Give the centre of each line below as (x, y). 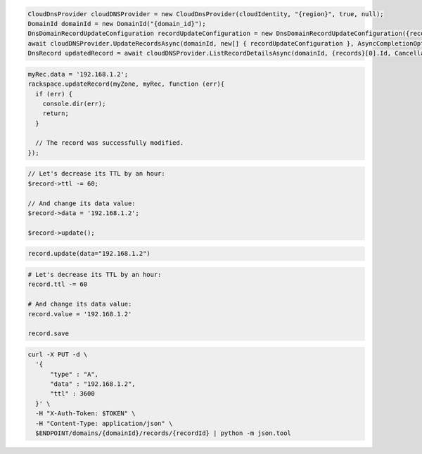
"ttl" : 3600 (72, 394)
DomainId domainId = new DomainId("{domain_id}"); (117, 24)
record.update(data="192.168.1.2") (89, 254)
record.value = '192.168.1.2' (80, 314)
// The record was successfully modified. (110, 143)
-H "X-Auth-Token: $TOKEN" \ (86, 414)
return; (56, 113)
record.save (49, 333)
